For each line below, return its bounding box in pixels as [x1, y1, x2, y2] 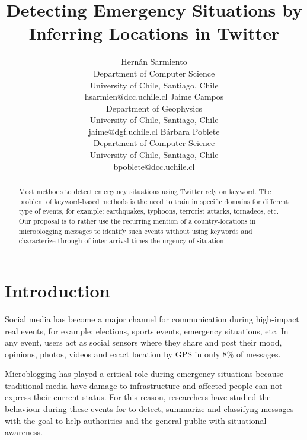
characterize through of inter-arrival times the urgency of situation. [18, 236, 226, 246]
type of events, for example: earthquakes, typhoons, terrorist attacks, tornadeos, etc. [18, 206, 279, 216]
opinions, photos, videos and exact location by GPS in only [5, 347, 220, 360]
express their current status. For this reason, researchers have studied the [5, 391, 271, 403]
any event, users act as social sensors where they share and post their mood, [5, 336, 282, 349]
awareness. [5, 426, 43, 438]
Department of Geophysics [106, 102, 202, 114]
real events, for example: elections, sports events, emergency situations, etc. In [5, 324, 289, 337]
